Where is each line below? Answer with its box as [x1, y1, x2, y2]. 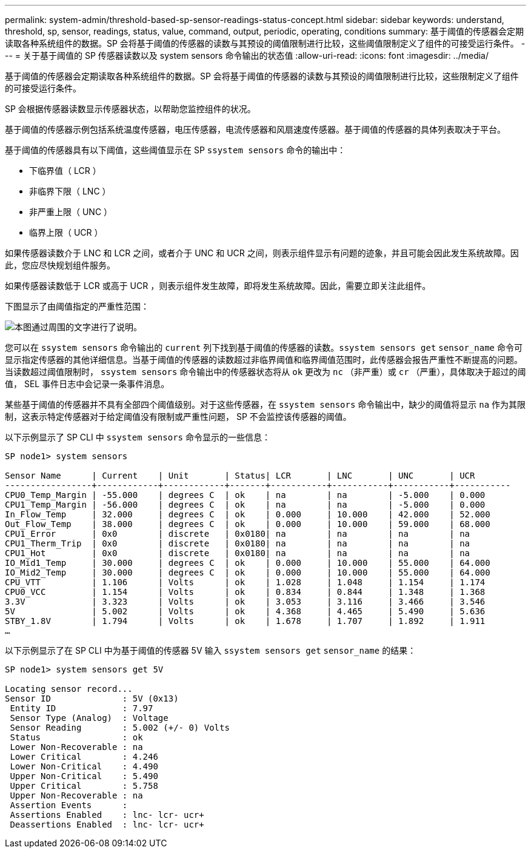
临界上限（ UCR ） [29, 227, 103, 237]
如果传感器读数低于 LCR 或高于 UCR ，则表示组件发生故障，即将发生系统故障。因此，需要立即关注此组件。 [5, 280, 431, 291]
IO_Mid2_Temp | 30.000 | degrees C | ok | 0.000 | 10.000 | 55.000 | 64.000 [5, 568, 490, 577]
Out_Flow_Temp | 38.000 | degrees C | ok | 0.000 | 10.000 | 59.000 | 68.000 [5, 519, 490, 529]
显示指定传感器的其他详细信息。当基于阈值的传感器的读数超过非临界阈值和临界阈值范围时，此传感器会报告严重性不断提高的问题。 [5, 354, 523, 365]
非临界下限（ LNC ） [29, 186, 111, 196]
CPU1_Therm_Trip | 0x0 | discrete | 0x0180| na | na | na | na [5, 539, 470, 548]
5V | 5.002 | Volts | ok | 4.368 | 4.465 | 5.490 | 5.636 [5, 606, 486, 616]
